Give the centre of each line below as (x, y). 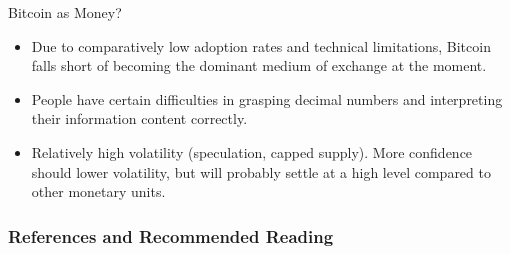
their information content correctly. (139, 118)
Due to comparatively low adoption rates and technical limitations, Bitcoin (261, 45)
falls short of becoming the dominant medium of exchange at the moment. (259, 65)
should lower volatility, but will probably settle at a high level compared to (261, 171)
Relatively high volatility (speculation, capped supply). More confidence (252, 151)
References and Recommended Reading (171, 235)
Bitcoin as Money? (65, 12)
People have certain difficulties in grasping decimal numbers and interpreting (267, 98)
